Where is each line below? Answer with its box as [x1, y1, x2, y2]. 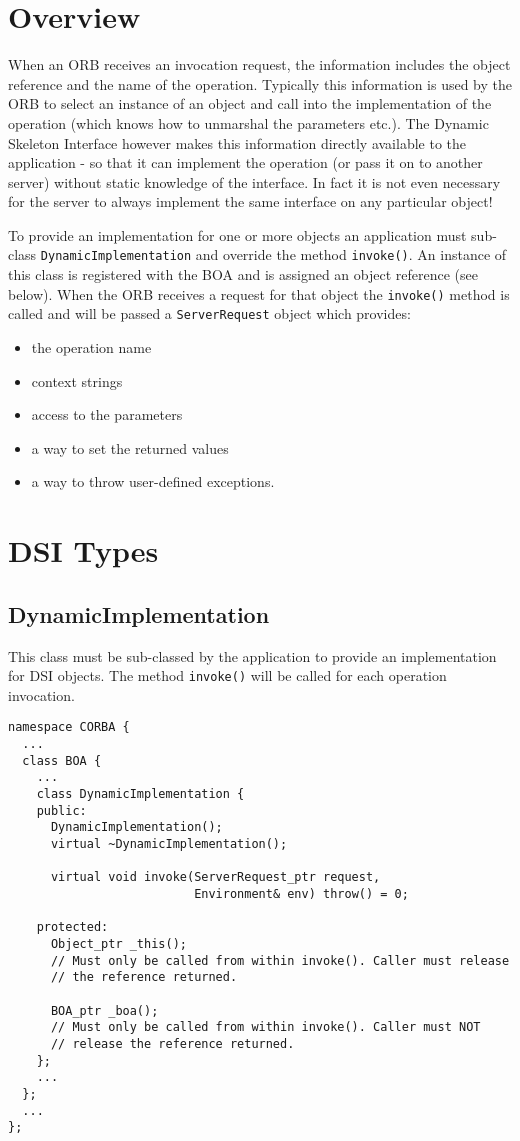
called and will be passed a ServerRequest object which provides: [8, 303, 411, 324]
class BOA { [22, 753, 102, 768]
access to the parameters [31, 404, 183, 425]
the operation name [31, 337, 152, 358]
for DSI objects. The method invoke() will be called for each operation [8, 665, 447, 686]
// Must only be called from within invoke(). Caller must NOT [50, 1020, 481, 1035]
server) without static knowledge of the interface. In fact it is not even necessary [8, 171, 501, 192]
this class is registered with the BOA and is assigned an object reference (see [8, 264, 478, 285]
